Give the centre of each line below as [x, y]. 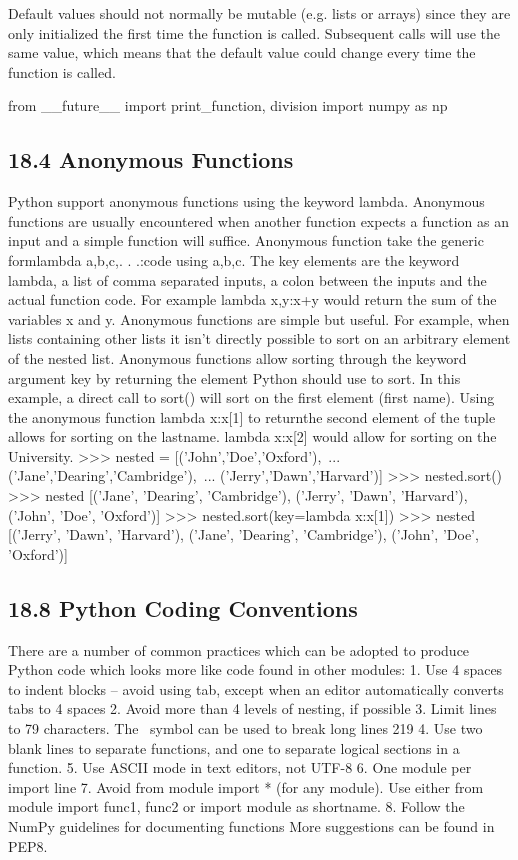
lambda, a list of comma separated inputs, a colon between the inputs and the [247, 279]
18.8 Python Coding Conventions [183, 607]
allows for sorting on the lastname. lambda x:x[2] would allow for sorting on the [252, 436]
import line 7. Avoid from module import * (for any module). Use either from [246, 786]
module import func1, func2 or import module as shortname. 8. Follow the [236, 806]
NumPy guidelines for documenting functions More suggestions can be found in [251, 826]
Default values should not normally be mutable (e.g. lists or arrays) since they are [259, 13]
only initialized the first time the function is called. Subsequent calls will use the [254, 32]
